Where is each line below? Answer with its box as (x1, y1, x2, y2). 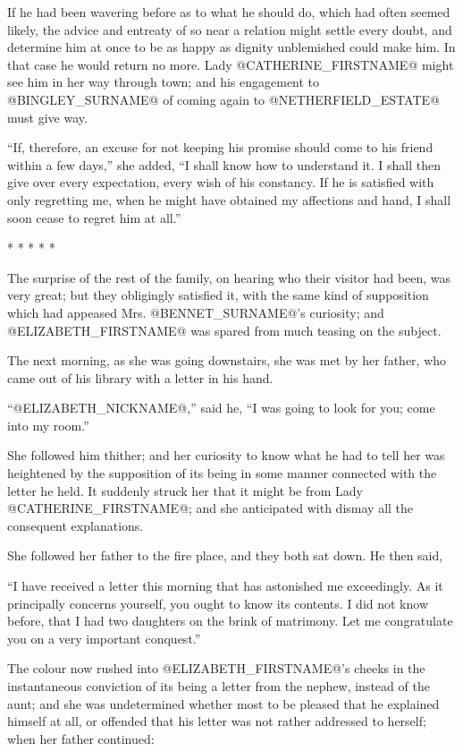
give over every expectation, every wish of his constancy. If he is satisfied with (7, 173, 434, 192)
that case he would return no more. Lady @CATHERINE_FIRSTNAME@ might (7, 55, 454, 73)
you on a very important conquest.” (7, 628, 201, 647)
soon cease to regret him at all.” (7, 208, 181, 226)
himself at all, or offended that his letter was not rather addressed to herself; (7, 712, 426, 730)
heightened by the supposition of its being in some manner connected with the (7, 464, 437, 482)
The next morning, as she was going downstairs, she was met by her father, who (7, 351, 447, 370)
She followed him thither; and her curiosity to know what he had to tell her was (7, 446, 445, 465)
